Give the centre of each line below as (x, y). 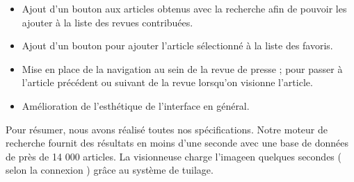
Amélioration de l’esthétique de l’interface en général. (136, 105)
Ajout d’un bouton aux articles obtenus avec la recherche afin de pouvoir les (184, 8)
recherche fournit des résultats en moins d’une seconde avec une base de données (177, 143)
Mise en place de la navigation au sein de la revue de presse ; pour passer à (182, 68)
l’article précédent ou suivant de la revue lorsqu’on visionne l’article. (167, 82)
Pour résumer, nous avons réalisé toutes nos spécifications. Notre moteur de (167, 129)
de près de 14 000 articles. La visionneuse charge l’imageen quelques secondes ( (174, 156)
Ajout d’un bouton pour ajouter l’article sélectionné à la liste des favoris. (177, 45)
